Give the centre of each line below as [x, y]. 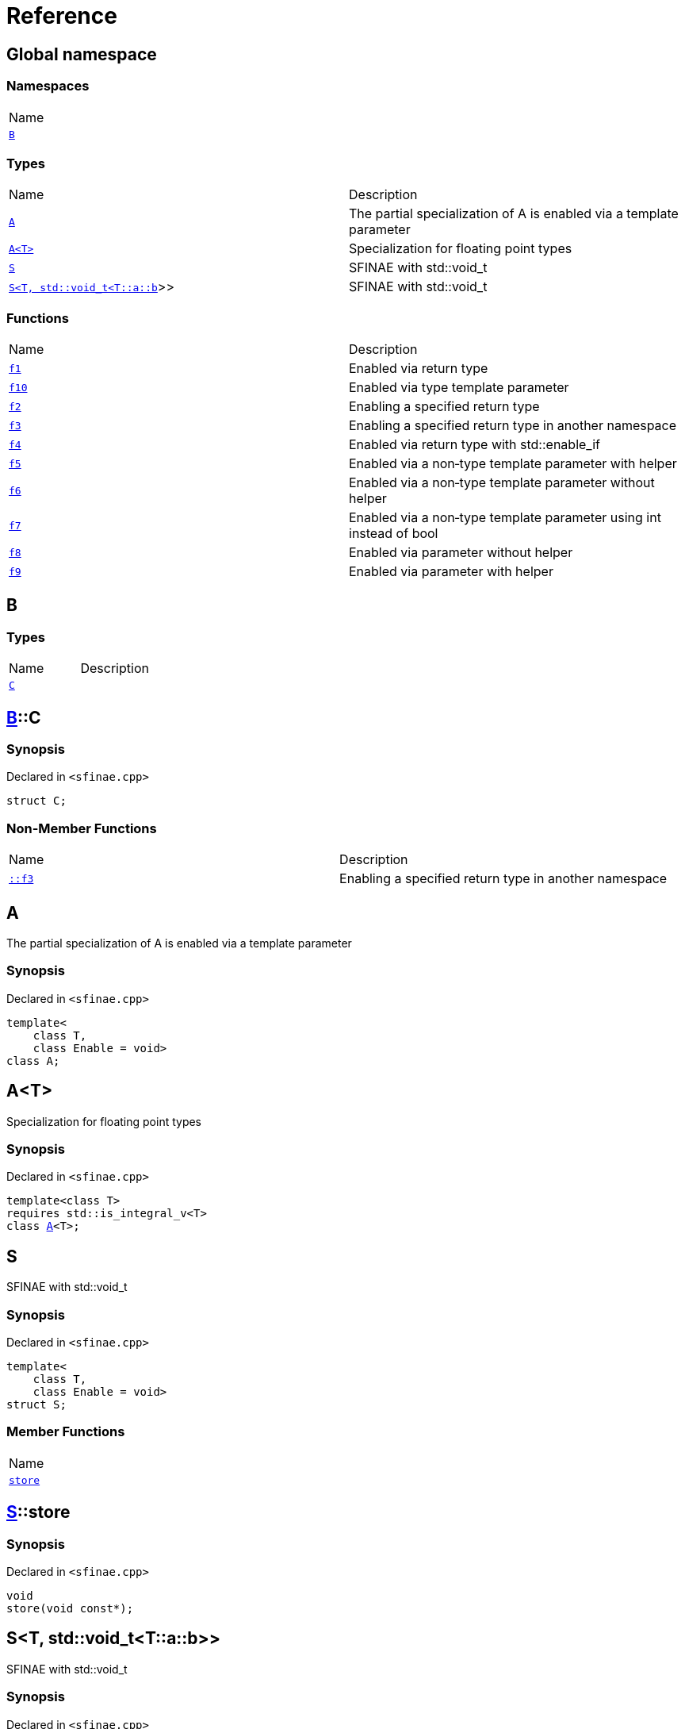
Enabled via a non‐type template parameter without [502, 483]
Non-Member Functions [82, 828]
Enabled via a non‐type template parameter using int [505, 518]
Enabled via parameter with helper [451, 572]
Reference [62, 16]
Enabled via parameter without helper [461, 553]
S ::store [38, 1512]
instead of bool [394, 534]
